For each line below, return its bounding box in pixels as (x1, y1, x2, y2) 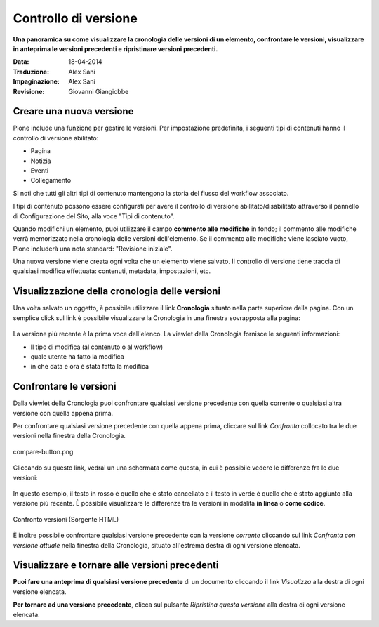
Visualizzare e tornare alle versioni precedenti (13, 559, 219, 572)
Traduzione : (13, 67, 49, 76)
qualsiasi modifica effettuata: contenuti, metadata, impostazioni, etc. (13, 267, 211, 275)
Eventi (30, 166, 49, 175)
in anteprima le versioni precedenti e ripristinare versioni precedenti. (13, 44, 218, 53)
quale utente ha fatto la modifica (30, 352, 124, 361)
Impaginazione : (13, 77, 60, 86)
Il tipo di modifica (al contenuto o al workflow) (30, 343, 164, 351)
